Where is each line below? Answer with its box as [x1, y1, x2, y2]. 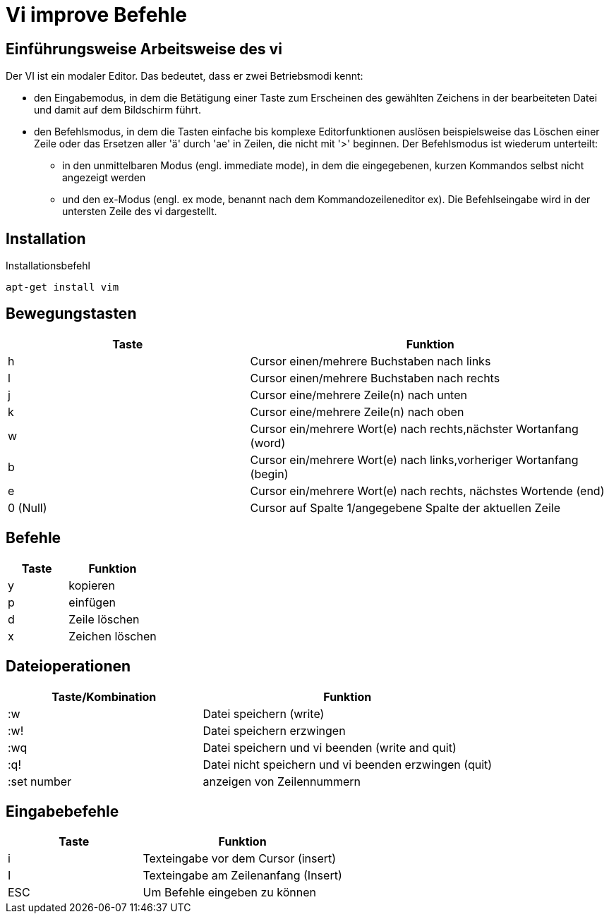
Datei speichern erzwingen [203, 723, 346, 738]
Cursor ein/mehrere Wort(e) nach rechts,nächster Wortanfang [250, 421, 579, 436]
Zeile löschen [68, 611, 140, 626]
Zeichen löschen [68, 628, 157, 643]
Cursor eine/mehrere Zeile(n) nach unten [250, 387, 467, 402]
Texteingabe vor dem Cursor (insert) [143, 851, 337, 866]
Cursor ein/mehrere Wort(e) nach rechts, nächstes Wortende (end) [250, 483, 605, 498]
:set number [8, 774, 72, 789]
